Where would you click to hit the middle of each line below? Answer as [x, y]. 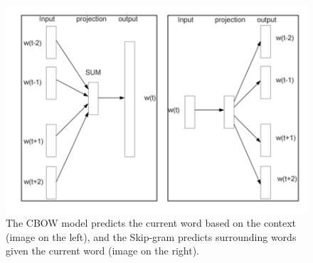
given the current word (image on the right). [102, 251]
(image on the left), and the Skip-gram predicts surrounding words [151, 236]
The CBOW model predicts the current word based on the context [151, 223]
